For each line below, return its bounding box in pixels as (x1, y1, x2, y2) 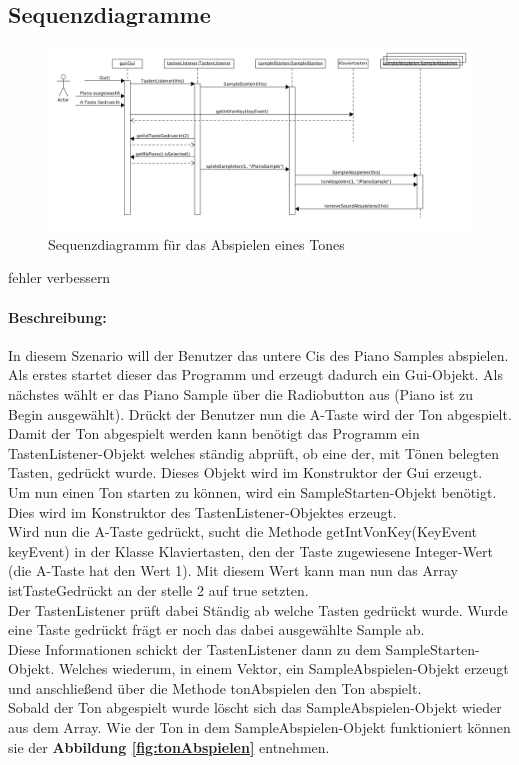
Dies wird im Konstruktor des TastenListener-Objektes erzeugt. (8, 501, 397, 522)
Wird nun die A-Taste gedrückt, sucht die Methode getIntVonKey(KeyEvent (8, 521, 478, 542)
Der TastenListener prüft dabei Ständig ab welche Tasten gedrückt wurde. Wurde (8, 599, 508, 620)
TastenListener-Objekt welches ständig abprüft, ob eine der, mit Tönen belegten (8, 442, 500, 463)
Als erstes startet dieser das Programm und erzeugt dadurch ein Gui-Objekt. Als (8, 364, 503, 385)
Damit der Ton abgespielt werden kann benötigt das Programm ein (8, 423, 420, 444)
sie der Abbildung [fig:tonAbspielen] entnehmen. (8, 736, 330, 757)
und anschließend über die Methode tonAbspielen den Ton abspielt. (8, 677, 422, 698)
